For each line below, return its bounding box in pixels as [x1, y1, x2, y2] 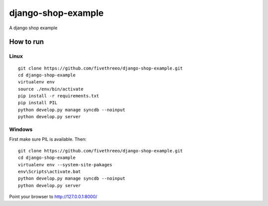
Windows [9, 126, 33, 133]
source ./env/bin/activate [18, 86, 84, 92]
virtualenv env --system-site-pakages [18, 162, 113, 167]
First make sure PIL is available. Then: [9, 137, 87, 142]
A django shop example [9, 25, 58, 31]
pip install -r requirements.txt [18, 93, 99, 99]
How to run [9, 38, 44, 46]
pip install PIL [18, 100, 58, 106]
